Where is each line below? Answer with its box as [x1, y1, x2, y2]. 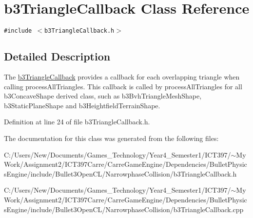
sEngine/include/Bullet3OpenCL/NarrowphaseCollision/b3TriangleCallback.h [4, 168, 237, 178]
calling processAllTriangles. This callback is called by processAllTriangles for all [4, 81, 242, 91]
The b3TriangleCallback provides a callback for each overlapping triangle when [4, 71, 240, 81]
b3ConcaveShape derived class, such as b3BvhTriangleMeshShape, [4, 91, 202, 101]
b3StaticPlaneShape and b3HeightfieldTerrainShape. [4, 100, 160, 110]
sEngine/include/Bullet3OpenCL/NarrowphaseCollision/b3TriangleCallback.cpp [4, 204, 244, 214]
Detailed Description [4, 49, 111, 64]
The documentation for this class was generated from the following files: [4, 133, 219, 143]
